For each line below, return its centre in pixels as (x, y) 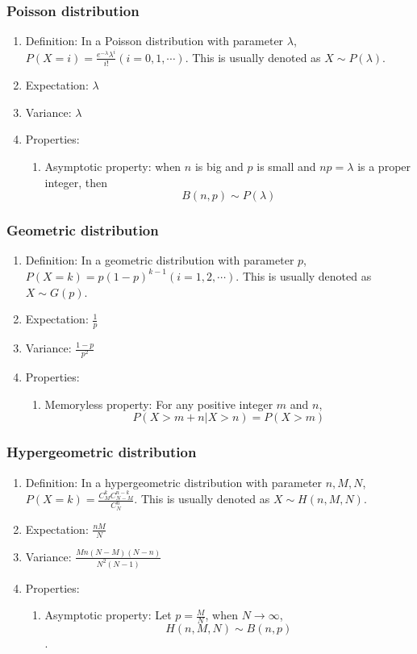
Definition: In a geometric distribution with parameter (160, 260)
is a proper (384, 166)
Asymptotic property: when (113, 166)
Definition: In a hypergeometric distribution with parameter (174, 482)
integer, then (76, 182)
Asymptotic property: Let (108, 615)
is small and (286, 166)
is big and (219, 166)
